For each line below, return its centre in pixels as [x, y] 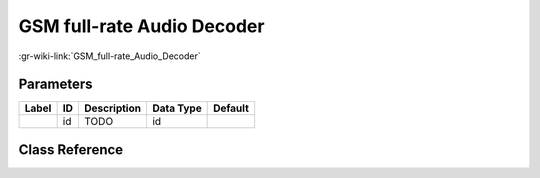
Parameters [55, 84]
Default [231, 108]
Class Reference [71, 149]
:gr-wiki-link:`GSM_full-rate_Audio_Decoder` [110, 56]
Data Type [176, 108]
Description [113, 108]
